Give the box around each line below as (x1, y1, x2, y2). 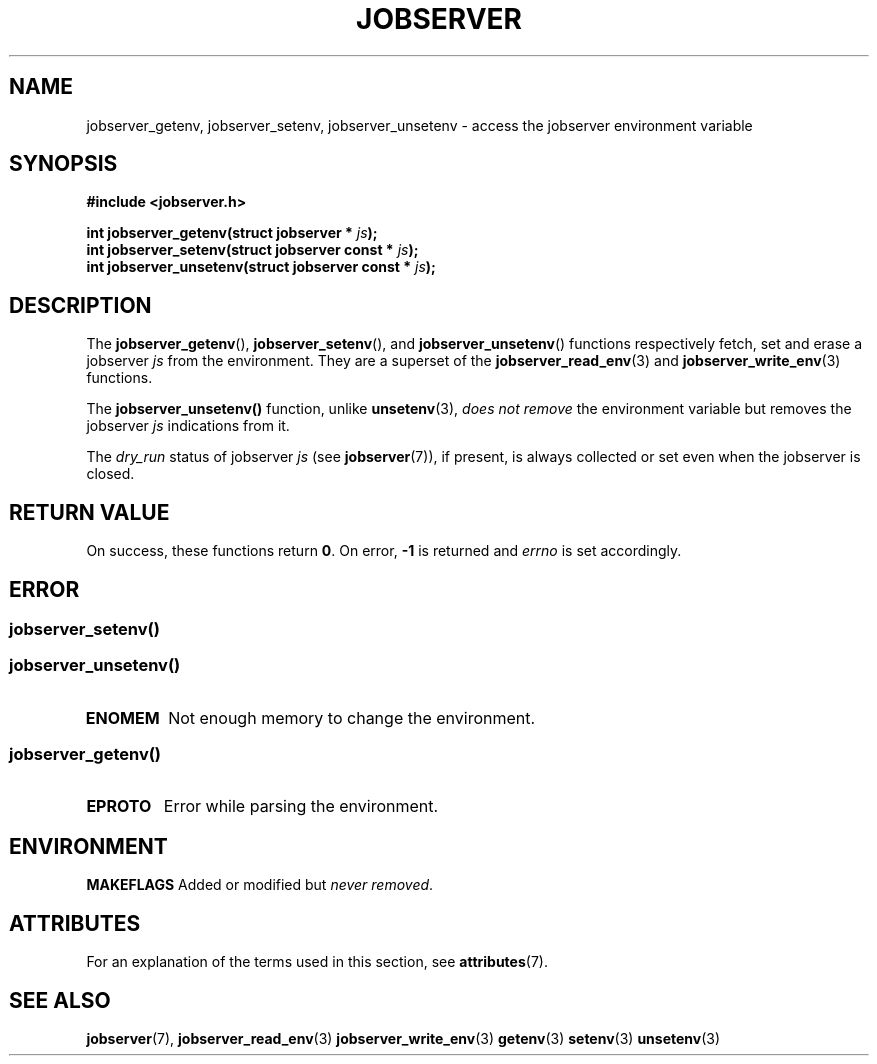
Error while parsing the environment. (163, 796, 439, 817)
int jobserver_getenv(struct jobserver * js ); (86, 224, 378, 242)
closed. (86, 465, 135, 483)
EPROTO (86, 796, 152, 817)
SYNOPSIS (9, 151, 118, 177)
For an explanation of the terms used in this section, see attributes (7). (86, 953, 548, 971)
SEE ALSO (9, 987, 111, 1013)
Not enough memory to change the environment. (168, 707, 536, 728)
